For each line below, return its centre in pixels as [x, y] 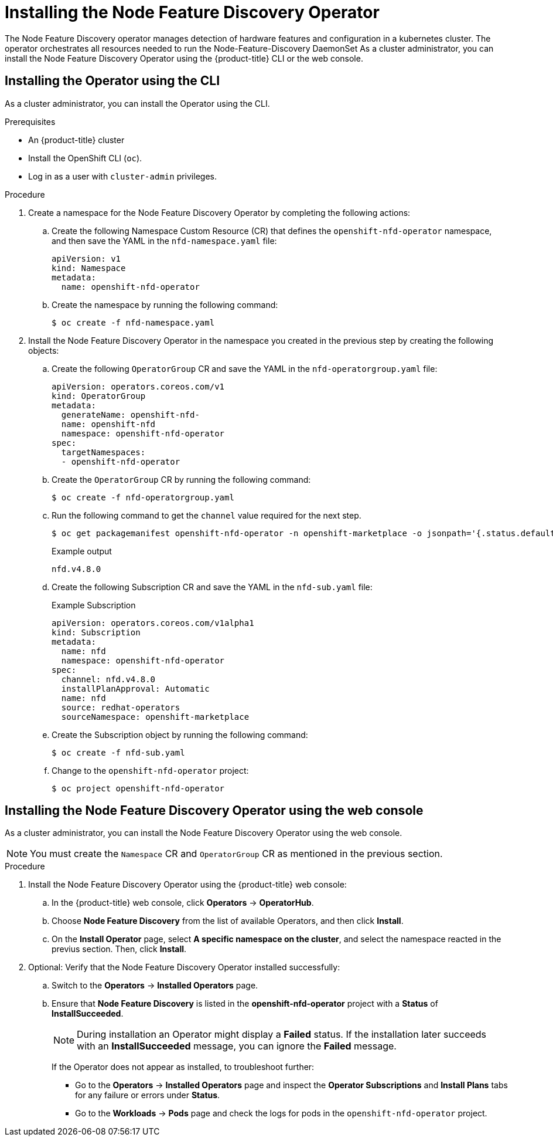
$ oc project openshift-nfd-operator [138, 788]
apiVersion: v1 [86, 258]
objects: [44, 350]
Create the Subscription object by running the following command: [180, 734]
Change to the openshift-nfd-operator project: [150, 770]
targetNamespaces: [103, 452]
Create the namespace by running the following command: [165, 304]
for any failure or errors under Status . [148, 1095]
